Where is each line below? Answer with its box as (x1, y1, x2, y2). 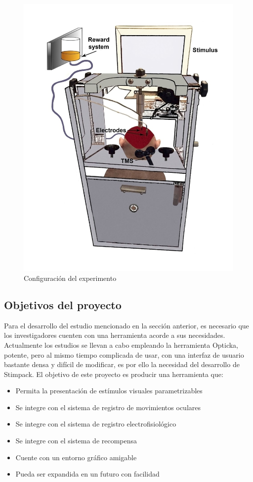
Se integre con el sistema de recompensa (15, 435, 137, 446)
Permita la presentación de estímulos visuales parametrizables (15, 385, 203, 396)
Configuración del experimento (24, 272, 117, 283)
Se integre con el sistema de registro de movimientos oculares (15, 402, 201, 412)
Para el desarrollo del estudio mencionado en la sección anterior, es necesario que (4, 320, 249, 330)
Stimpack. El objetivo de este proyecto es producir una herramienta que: (4, 369, 223, 379)
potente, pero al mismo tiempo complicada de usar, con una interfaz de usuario (4, 349, 244, 360)
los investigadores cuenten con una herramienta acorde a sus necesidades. (4, 330, 225, 340)
